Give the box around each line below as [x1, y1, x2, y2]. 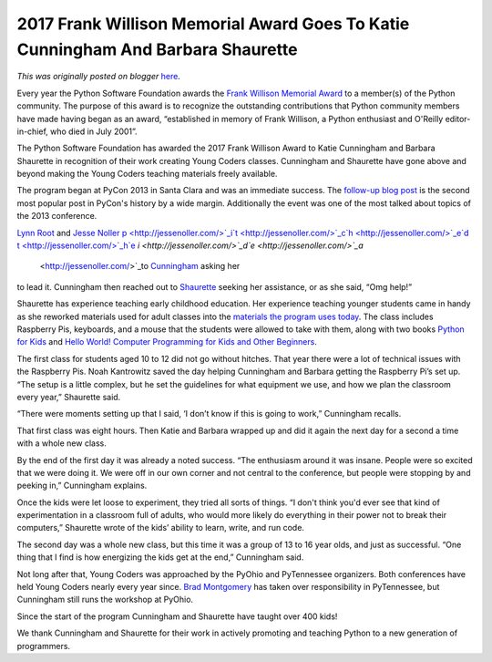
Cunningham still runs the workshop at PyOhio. [16, 594, 194, 605]
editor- [445, 113, 471, 124]
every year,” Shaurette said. [16, 391, 121, 402]
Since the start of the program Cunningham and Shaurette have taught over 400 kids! [16, 611, 338, 622]
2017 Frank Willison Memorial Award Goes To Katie [16, 14, 410, 34]
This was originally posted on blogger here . [16, 71, 181, 82]
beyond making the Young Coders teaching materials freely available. [16, 169, 278, 180]
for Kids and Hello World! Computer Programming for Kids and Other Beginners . [16, 336, 318, 347]
